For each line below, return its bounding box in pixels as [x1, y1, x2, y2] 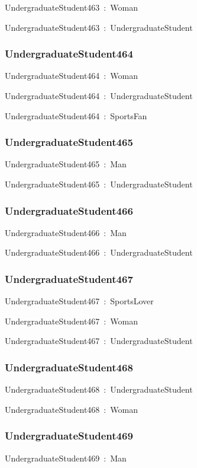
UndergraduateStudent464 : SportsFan [5, 109, 147, 122]
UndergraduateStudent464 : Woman [5, 69, 138, 82]
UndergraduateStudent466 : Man [5, 226, 127, 238]
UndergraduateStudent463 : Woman [5, 1, 138, 13]
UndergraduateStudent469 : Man [5, 451, 127, 464]
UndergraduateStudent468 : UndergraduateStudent [5, 383, 193, 396]
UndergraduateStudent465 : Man [5, 158, 127, 170]
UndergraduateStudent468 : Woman [5, 403, 138, 415]
